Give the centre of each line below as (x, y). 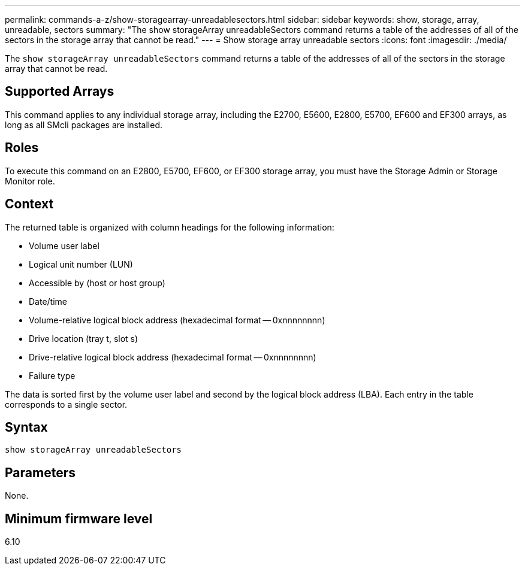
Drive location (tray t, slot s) (84, 338)
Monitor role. (30, 181)
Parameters (40, 472)
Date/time (48, 301)
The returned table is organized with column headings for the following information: (170, 227)
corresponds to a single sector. (66, 404)
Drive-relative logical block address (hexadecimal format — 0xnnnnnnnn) (173, 357)
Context (29, 204)
